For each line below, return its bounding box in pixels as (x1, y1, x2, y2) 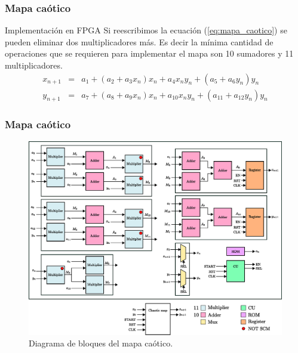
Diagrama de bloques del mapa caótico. (29, 337, 173, 349)
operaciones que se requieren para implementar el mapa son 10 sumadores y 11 (5, 47, 294, 60)
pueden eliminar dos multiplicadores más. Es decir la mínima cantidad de (5, 35, 274, 48)
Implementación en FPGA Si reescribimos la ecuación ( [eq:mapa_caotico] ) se (5, 24, 287, 36)
